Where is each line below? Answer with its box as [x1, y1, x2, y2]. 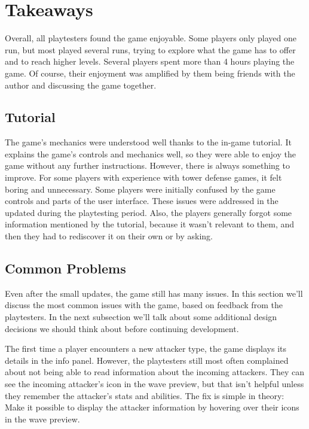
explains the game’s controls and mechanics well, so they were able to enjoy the [5, 147, 296, 160]
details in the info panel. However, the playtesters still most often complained [5, 354, 289, 366]
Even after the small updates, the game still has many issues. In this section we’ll [5, 287, 303, 299]
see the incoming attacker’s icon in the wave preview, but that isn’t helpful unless [5, 378, 304, 390]
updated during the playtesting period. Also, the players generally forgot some [5, 206, 292, 218]
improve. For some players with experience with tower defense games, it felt [5, 171, 282, 184]
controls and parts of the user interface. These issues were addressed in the [5, 194, 279, 207]
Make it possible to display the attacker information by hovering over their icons [5, 401, 299, 413]
